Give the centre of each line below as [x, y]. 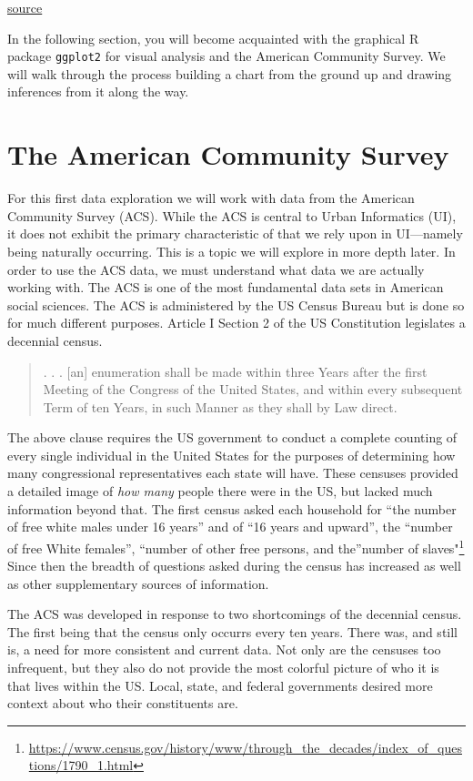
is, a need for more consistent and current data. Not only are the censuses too [224, 649]
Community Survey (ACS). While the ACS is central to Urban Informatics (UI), [232, 215]
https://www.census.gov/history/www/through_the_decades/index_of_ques [245, 747]
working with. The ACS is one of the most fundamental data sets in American [226, 287]
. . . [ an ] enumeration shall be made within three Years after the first [235, 371]
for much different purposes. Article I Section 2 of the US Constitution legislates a [236, 323]
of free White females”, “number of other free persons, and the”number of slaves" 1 [236, 546]
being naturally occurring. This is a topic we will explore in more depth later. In [231, 251]
